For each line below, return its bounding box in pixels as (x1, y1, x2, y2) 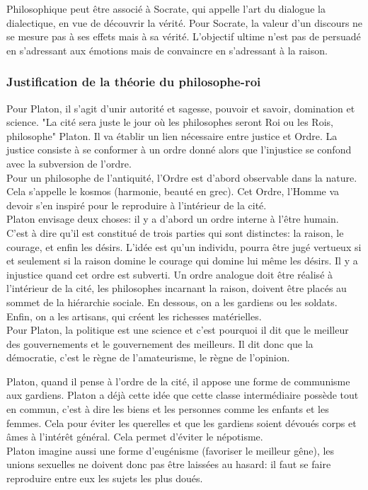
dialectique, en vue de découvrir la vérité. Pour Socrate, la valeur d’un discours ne (6, 15, 363, 30)
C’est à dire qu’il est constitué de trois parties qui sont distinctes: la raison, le (6, 225, 344, 240)
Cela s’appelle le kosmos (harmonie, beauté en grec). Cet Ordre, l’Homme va (6, 184, 340, 199)
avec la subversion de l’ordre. (6, 156, 132, 170)
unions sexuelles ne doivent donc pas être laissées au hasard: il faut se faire (6, 457, 331, 472)
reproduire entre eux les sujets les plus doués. (6, 471, 203, 486)
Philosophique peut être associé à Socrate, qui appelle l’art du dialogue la (6, 1, 326, 16)
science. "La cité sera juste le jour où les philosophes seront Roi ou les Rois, (6, 115, 333, 129)
